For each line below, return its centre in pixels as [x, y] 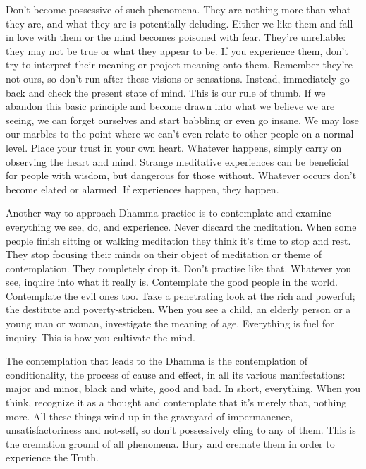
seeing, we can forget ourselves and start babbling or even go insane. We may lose [182, 120]
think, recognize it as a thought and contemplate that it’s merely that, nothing [176, 402]
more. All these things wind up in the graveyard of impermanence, [150, 416]
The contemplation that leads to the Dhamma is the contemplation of [157, 361]
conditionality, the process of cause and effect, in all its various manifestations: [176, 374]
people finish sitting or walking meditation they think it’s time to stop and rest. [178, 240]
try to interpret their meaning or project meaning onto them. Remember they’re [179, 65]
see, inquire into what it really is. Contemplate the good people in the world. [172, 282]
